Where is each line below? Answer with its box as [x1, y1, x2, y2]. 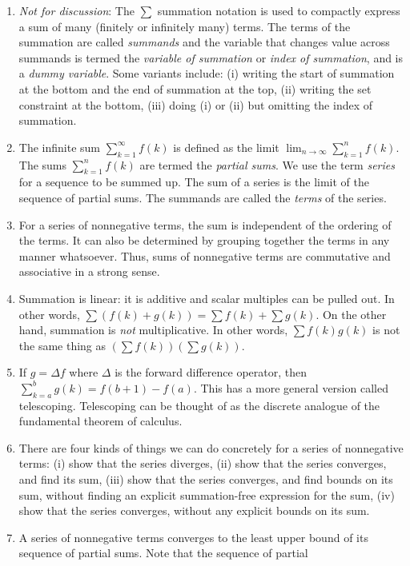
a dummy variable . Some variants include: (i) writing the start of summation [18, 65, 395, 82]
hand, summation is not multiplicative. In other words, [18, 321, 288, 338]
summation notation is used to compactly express [157, 2, 400, 18]
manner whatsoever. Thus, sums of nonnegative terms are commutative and [18, 247, 391, 264]
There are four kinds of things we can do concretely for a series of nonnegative [18, 439, 404, 456]
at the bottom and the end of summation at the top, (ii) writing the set [18, 80, 372, 97]
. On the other [316, 305, 387, 322]
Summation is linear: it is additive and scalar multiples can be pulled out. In [18, 289, 395, 306]
